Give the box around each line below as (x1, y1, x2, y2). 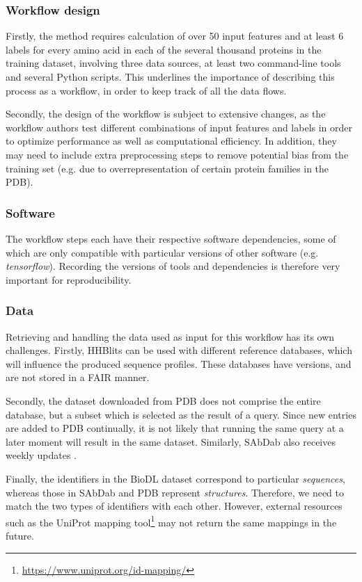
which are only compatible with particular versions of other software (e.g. (6, 245, 319, 259)
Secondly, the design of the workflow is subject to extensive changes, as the (6, 106, 326, 121)
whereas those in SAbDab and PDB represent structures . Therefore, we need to (6, 485, 345, 499)
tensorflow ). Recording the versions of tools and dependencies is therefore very (6, 259, 340, 273)
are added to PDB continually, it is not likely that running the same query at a (6, 421, 344, 435)
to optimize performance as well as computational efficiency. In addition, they (6, 134, 337, 148)
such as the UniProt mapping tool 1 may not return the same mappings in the (6, 512, 337, 529)
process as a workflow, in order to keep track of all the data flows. (6, 83, 287, 97)
